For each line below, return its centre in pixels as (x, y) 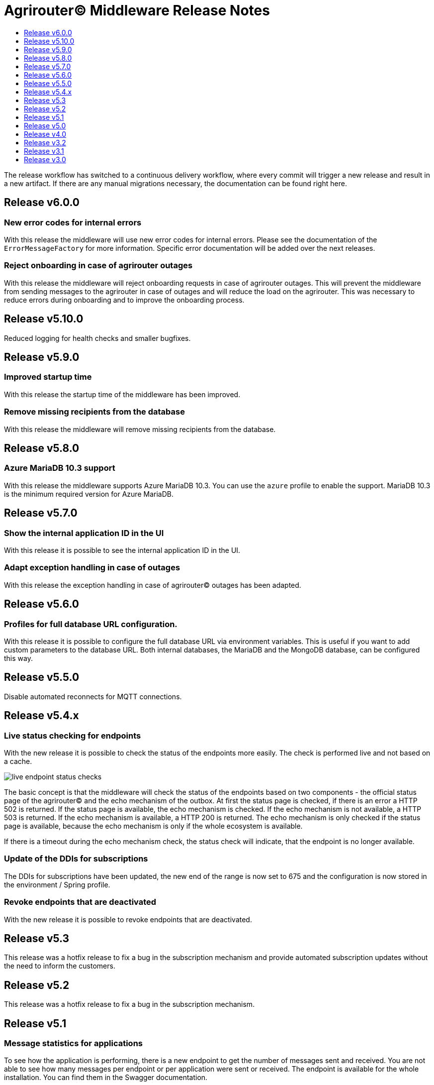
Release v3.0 (45, 159)
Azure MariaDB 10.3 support (60, 468)
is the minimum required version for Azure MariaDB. (89, 494)
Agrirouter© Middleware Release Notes (137, 10)
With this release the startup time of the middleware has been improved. (122, 394)
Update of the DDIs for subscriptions (76, 859)
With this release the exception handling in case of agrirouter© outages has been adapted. (153, 585)
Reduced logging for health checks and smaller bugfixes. (97, 338)
